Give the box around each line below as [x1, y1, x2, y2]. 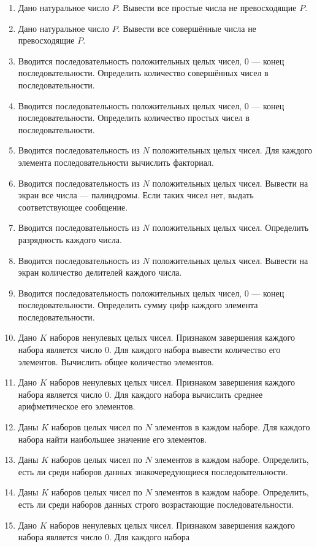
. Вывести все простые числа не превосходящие [117, 1, 297, 14]
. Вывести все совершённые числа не [117, 21, 256, 34]
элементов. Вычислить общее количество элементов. [18, 355, 214, 368]
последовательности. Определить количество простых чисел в [18, 111, 250, 124]
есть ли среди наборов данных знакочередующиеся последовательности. [18, 465, 288, 478]
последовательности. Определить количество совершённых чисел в [18, 66, 269, 79]
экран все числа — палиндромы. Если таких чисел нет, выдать [18, 188, 254, 201]
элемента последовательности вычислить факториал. [18, 155, 214, 168]
